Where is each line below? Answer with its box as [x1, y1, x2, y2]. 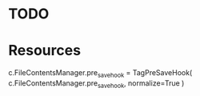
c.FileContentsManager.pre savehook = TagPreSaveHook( [8, 68, 193, 79]
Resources [8, 42, 82, 60]
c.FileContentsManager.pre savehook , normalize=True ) [8, 78, 185, 90]
